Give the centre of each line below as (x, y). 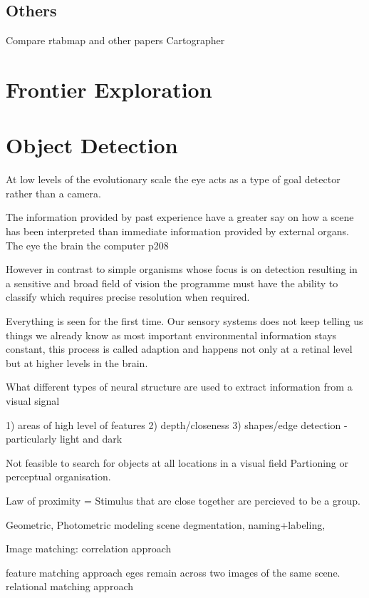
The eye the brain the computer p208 (87, 245)
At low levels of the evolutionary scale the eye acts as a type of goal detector (173, 179)
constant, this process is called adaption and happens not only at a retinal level (179, 349)
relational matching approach (69, 586)
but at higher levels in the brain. (77, 362)
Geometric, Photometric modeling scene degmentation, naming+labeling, (166, 524)
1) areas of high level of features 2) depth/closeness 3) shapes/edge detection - (177, 424)
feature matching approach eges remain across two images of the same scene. (173, 572)
